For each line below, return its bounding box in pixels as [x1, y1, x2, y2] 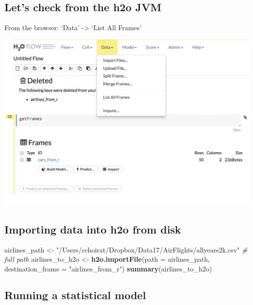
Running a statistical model [4, 287, 146, 302]
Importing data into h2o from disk [4, 221, 181, 236]
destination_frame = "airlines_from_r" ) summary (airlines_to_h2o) [4, 263, 212, 273]
